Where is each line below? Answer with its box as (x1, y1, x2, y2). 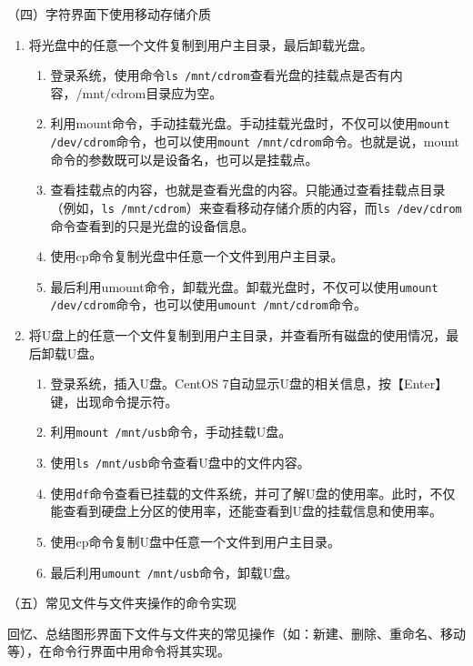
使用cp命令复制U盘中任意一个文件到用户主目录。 (50, 532, 341, 551)
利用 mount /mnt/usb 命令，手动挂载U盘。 (50, 422, 292, 441)
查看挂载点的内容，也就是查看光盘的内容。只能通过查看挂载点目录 (50, 180, 446, 199)
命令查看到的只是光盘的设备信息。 (50, 216, 255, 235)
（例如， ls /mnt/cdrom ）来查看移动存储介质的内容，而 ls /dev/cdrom (50, 197, 462, 217)
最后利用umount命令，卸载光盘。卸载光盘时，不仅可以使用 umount (50, 277, 438, 296)
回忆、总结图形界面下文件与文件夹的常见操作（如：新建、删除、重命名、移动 (7, 623, 466, 642)
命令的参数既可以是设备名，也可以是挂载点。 (50, 149, 318, 168)
